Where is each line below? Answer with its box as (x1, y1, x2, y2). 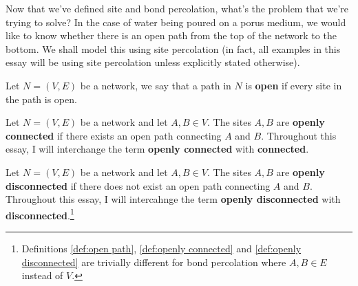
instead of (21, 268, 63, 283)
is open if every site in (245, 78, 342, 92)
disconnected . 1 (6, 206, 74, 222)
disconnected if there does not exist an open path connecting (6, 178, 271, 192)
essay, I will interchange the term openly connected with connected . (6, 142, 309, 156)
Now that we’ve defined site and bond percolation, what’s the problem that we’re (6, 1, 349, 15)
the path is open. (6, 91, 77, 106)
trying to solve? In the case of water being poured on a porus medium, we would (6, 14, 346, 29)
